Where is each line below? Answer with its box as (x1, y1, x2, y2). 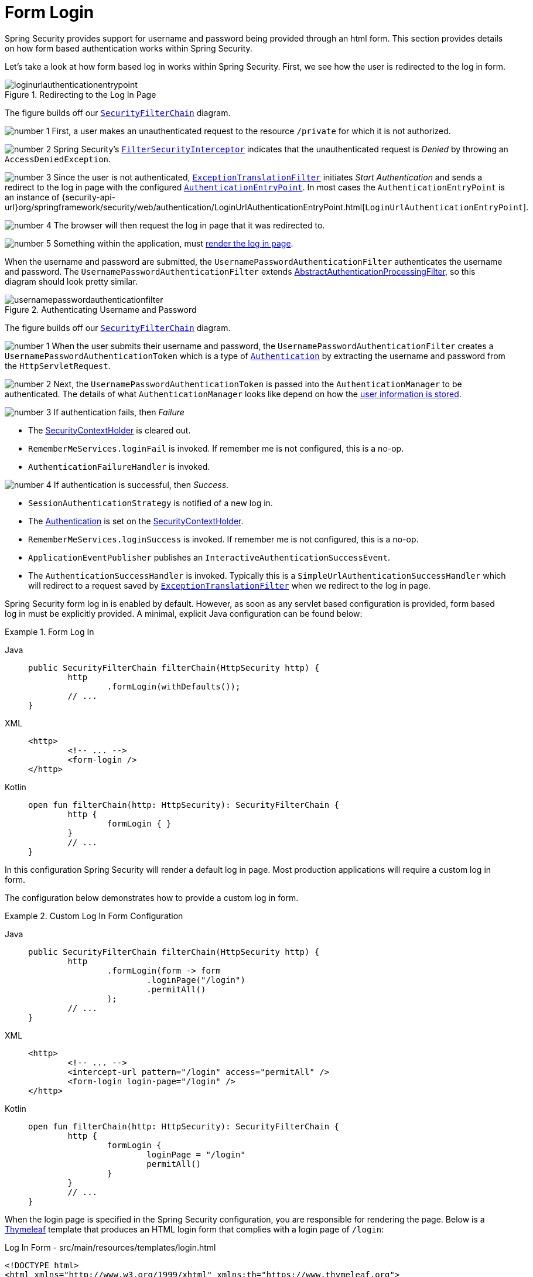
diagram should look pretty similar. (5, 276, 138, 286)
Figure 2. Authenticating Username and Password (5, 304, 197, 315)
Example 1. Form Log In (5, 626, 94, 637)
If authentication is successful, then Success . (53, 479, 229, 490)
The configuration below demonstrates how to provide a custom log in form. (5, 892, 299, 903)
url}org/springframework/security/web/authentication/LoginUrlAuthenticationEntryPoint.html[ (5, 202, 365, 212)
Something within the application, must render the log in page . (53, 238, 293, 248)
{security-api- (61, 192, 115, 202)
